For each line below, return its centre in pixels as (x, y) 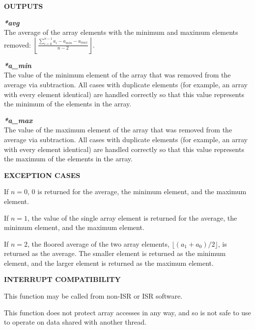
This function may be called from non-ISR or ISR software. (93, 296)
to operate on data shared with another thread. (75, 322)
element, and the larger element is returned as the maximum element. (109, 263)
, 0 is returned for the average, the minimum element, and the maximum (137, 191)
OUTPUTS (24, 6)
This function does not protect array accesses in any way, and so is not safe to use (127, 312)
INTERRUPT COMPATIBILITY (62, 279)
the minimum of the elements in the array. (68, 104)
